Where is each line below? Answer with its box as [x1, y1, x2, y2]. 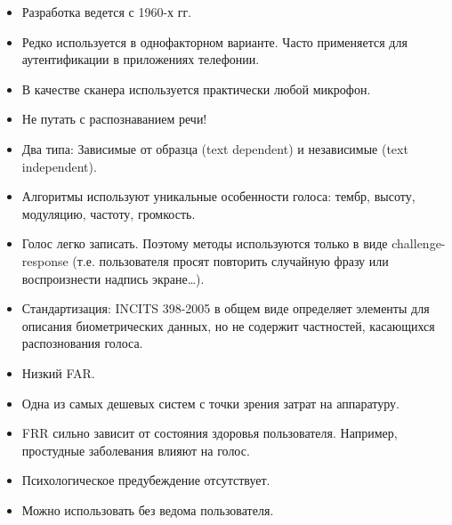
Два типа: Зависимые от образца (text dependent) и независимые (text [21, 139, 408, 157]
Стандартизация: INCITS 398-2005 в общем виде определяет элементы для [21, 299, 430, 318]
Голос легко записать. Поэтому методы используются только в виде [21, 234, 388, 253]
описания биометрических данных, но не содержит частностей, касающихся [21, 316, 435, 335]
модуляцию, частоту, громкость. [21, 204, 196, 222]
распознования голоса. [21, 334, 143, 352]
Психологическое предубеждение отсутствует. [21, 471, 270, 489]
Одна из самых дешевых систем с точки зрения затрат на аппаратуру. [21, 393, 400, 412]
